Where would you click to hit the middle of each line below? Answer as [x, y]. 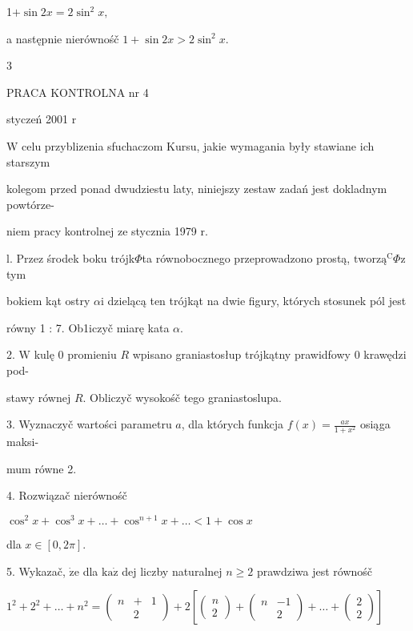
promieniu [92, 354]
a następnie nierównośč [63, 38]
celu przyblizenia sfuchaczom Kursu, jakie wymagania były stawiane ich [198, 145]
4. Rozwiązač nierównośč [67, 495]
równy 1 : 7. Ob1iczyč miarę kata [88, 327]
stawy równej [39, 397]
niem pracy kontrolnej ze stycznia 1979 [102, 231]
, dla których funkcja [232, 424]
